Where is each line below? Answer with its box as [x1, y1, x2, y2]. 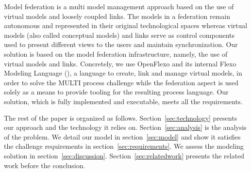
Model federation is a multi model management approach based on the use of [4, 1, 234, 11]
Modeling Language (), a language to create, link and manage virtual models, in [4, 68, 242, 78]
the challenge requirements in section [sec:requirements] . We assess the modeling [4, 141, 244, 151]
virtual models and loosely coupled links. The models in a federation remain [4, 11, 230, 21]
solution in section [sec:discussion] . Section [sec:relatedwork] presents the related [4, 150, 245, 160]
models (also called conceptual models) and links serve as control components [4, 30, 235, 40]
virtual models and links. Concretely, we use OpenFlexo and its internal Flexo [4, 58, 236, 68]
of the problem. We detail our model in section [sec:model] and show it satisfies [4, 131, 241, 141]
